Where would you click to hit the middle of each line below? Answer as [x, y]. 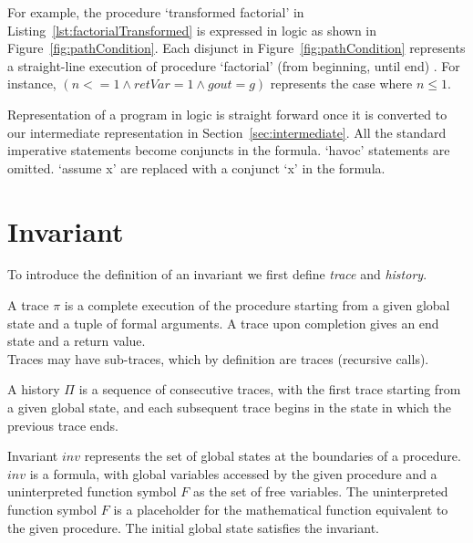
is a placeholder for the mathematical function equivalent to [281, 509]
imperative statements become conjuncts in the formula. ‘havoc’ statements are [229, 150]
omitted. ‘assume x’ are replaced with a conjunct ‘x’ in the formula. [196, 167]
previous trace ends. [63, 425]
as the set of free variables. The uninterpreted [321, 491]
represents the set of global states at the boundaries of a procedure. [272, 456]
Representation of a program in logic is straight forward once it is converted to [227, 114]
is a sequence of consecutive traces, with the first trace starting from [270, 389]
